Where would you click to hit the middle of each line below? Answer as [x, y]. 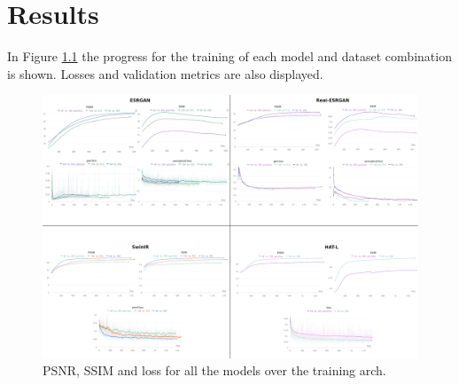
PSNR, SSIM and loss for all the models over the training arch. [214, 370]
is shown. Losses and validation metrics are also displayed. [165, 73]
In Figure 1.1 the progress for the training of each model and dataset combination [229, 56]
